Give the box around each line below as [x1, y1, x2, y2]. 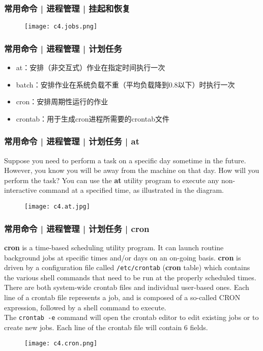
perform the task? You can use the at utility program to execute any [4, 174, 219, 185]
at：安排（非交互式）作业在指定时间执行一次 [16, 62, 165, 73]
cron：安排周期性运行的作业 [16, 96, 108, 107]
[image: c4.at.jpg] [24, 203, 90, 211]
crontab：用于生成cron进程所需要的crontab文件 [16, 113, 169, 124]
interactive [4, 185, 37, 195]
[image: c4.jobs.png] [24, 23, 98, 31]
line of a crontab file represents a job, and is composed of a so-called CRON [4, 291, 241, 302]
